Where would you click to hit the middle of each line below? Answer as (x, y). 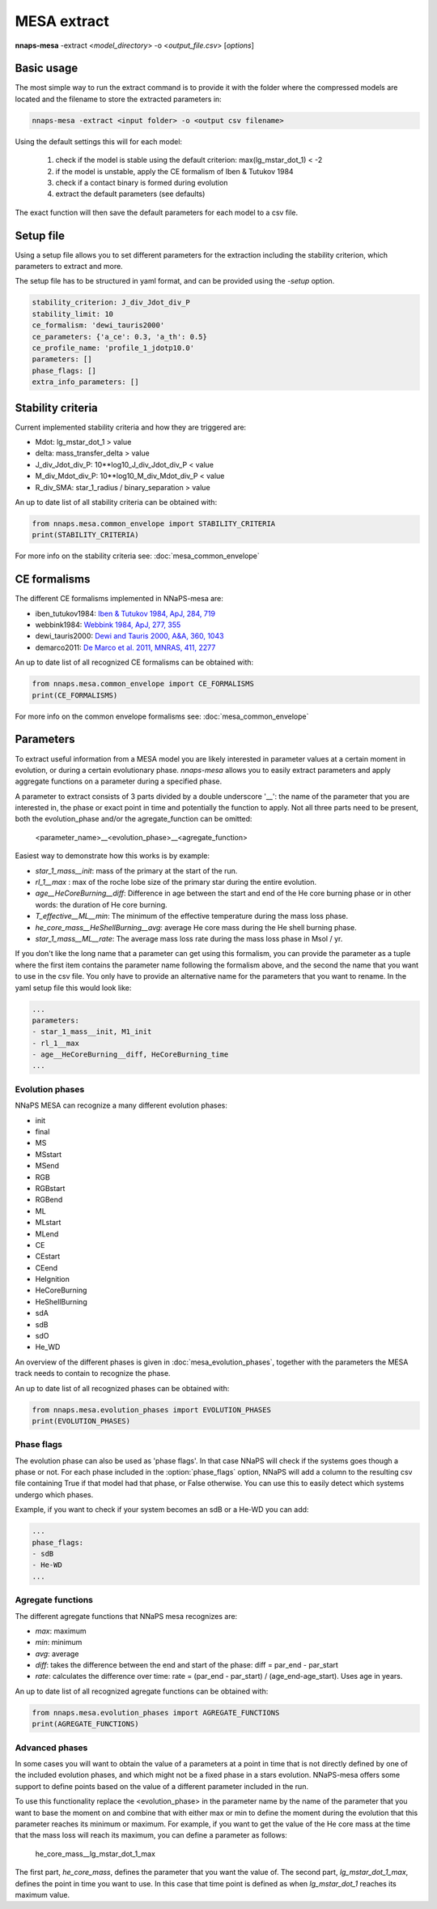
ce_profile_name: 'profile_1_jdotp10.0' (113, 348)
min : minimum (59, 1642)
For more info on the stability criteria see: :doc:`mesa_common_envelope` (138, 556)
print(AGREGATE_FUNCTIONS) (85, 1724)
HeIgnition (53, 1279)
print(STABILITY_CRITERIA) (85, 535)
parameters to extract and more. (69, 267)
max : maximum (61, 1631)
